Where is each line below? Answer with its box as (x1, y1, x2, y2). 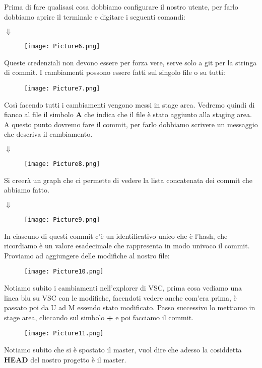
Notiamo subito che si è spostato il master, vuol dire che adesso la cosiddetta (4, 344, 242, 355)
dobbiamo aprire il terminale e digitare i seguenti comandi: (4, 11, 185, 22)
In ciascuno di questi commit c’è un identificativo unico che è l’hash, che (4, 230, 228, 241)
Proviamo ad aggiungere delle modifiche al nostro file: (4, 250, 170, 260)
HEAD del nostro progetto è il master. (4, 354, 126, 364)
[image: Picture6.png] (24, 43, 100, 50)
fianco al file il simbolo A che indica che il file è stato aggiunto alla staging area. (4, 109, 252, 120)
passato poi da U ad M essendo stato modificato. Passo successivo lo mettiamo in (4, 302, 255, 313)
